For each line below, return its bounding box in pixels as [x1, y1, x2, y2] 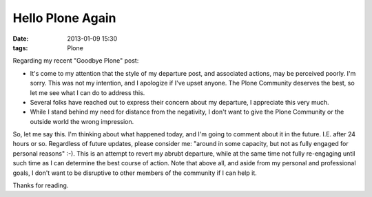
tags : [12, 43, 28, 52]
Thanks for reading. [12, 181, 69, 189]
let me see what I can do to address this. [30, 88, 145, 96]
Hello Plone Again [12, 10, 116, 25]
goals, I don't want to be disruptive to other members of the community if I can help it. [12, 169, 258, 177]
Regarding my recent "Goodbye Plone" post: [12, 56, 139, 65]
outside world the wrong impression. [30, 117, 134, 125]
